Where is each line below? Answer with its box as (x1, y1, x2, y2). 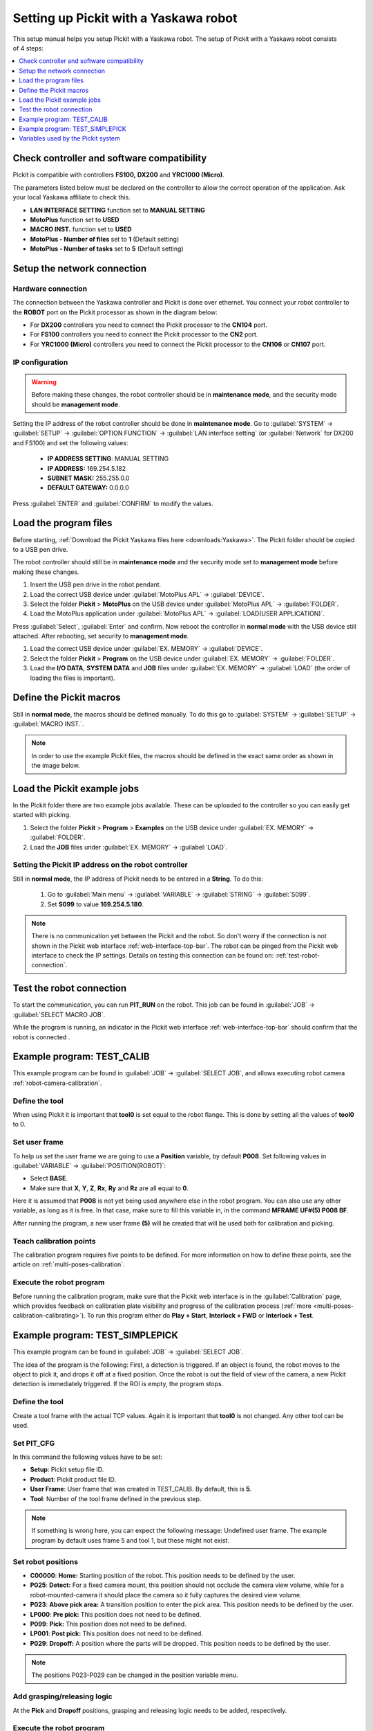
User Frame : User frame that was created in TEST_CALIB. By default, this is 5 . (30, 1485, 252, 1494)
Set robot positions (12, 1557, 79, 1566)
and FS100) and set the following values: (12, 438, 128, 447)
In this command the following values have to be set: (12, 1453, 162, 1461)
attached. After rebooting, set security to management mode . (12, 632, 189, 640)
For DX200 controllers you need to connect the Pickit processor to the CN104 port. (30, 321, 267, 329)
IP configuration (12, 357, 68, 367)
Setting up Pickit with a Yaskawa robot (12, 10, 238, 26)
